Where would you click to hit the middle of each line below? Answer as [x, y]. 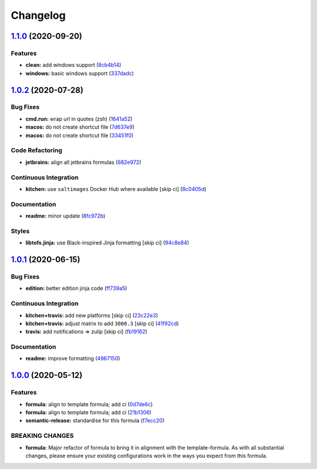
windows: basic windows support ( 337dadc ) [80, 73]
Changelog [38, 15]
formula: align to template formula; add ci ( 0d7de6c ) [89, 404]
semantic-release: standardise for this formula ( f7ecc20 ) [95, 421]
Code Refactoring [37, 150]
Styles [20, 231]
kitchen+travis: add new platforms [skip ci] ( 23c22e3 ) [92, 315]
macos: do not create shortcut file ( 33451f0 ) [80, 135]
